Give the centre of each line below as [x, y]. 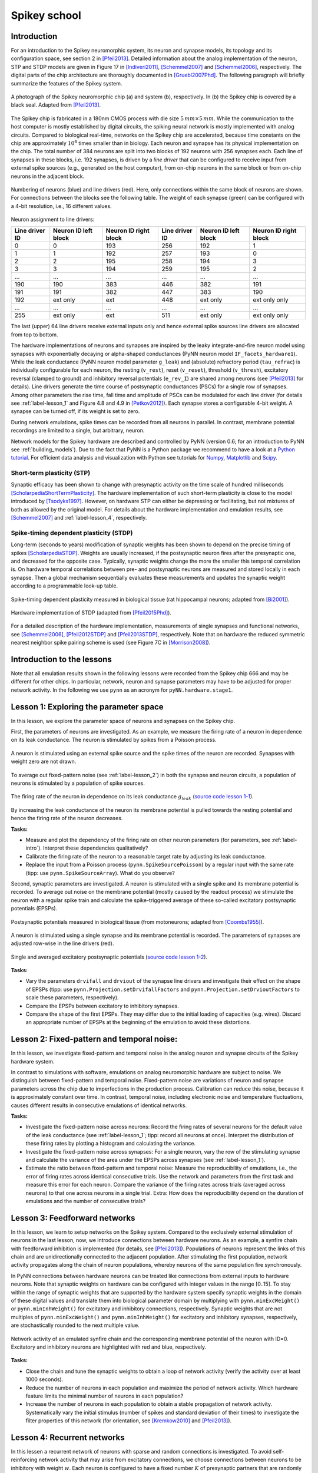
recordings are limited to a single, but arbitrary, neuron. [78, 431]
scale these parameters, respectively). [72, 998]
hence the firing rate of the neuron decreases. [67, 818]
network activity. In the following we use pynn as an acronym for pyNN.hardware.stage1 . [122, 690]
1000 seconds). [44, 1379]
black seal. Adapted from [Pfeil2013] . [56, 105]
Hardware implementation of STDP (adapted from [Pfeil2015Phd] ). [91, 612]
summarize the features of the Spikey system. [67, 83]
